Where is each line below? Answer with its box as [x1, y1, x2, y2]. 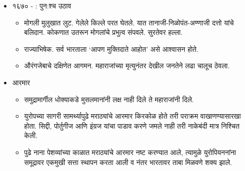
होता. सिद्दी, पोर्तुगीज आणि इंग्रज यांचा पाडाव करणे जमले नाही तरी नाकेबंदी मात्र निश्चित [24, 120, 240, 131]
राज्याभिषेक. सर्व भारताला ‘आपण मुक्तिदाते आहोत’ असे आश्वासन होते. [24, 43, 199, 54]
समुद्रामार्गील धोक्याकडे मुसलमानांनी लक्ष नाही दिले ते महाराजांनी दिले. [24, 94, 194, 104]
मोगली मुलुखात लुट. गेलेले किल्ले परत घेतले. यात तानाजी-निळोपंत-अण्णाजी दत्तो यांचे [24, 17, 234, 27]
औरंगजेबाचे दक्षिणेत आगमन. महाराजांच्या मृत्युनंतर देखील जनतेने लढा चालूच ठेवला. [24, 60, 230, 71]
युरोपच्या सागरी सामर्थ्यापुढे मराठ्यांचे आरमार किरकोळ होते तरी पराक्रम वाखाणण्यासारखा [24, 111, 241, 121]
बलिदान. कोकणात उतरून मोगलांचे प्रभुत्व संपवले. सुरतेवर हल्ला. [24, 27, 183, 37]
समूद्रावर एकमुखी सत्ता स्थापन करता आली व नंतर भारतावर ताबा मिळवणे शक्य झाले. [24, 157, 232, 167]
